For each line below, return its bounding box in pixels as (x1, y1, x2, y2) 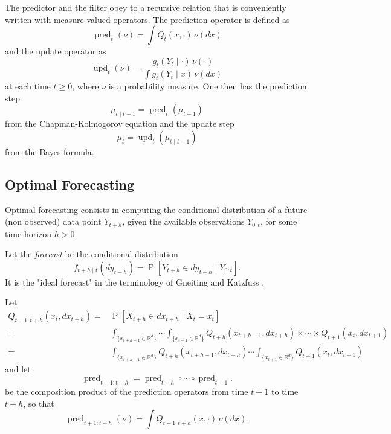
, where (72, 80, 99, 92)
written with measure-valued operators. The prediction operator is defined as (5, 13, 290, 25)
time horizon (5, 227, 52, 240)
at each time (5, 80, 51, 92)
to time (271, 385, 299, 398)
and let (5, 362, 31, 375)
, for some (260, 215, 297, 228)
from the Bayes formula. (5, 145, 94, 158)
